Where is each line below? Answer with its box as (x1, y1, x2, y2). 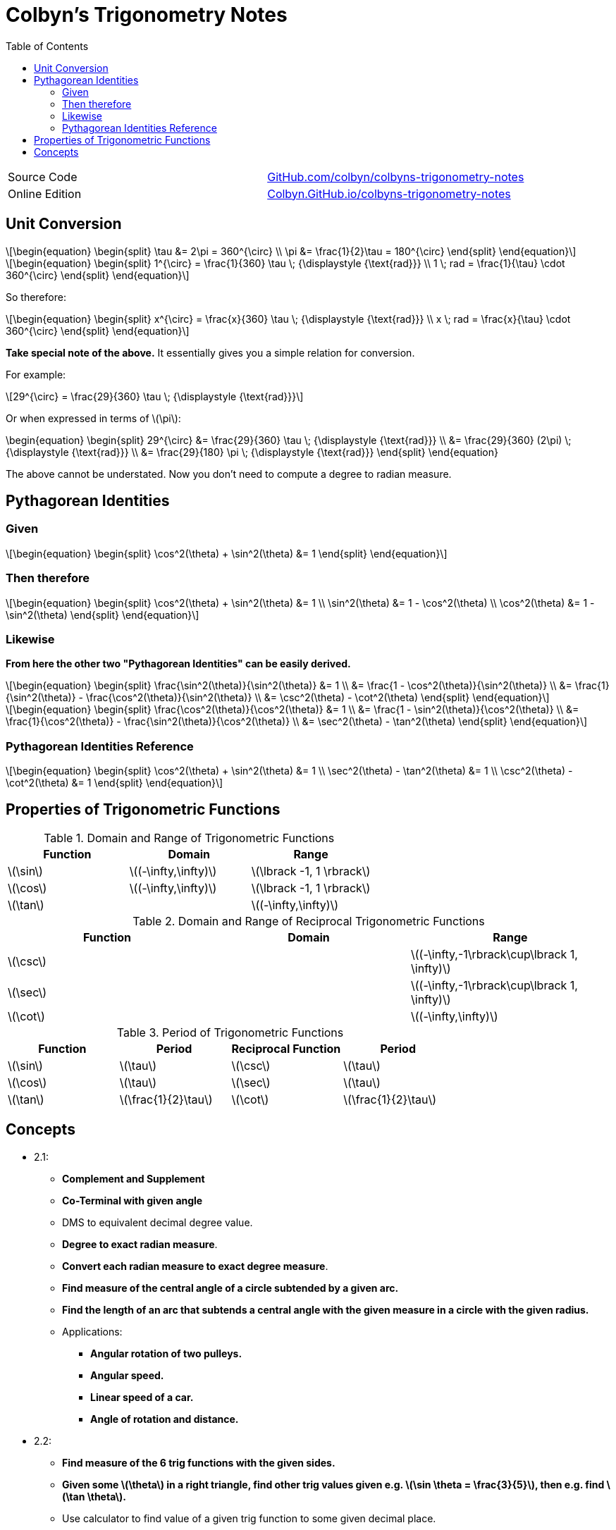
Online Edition (8, 186, 82, 201)
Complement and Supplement (62, 1172, 205, 1185)
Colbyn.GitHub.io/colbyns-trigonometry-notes (267, 186, 511, 201)
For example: (6, 368, 66, 381)
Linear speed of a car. (90, 1390, 194, 1403)
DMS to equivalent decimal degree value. (62, 1216, 253, 1228)
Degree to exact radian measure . (62, 1238, 218, 1250)
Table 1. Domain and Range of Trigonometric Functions (44, 830, 335, 845)
